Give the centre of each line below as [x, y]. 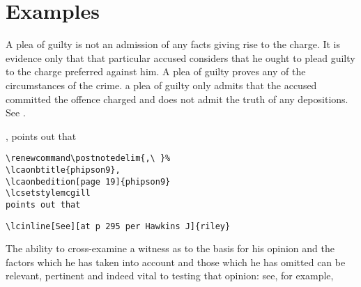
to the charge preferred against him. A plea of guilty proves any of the [156, 71]
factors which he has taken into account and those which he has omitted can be [176, 262]
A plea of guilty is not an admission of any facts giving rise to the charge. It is [173, 44]
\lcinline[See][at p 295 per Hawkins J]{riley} [118, 226]
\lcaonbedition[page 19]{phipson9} [88, 181]
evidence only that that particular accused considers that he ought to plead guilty [180, 57]
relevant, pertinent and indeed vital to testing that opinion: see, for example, [170, 276]
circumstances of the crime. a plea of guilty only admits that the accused [161, 85]
